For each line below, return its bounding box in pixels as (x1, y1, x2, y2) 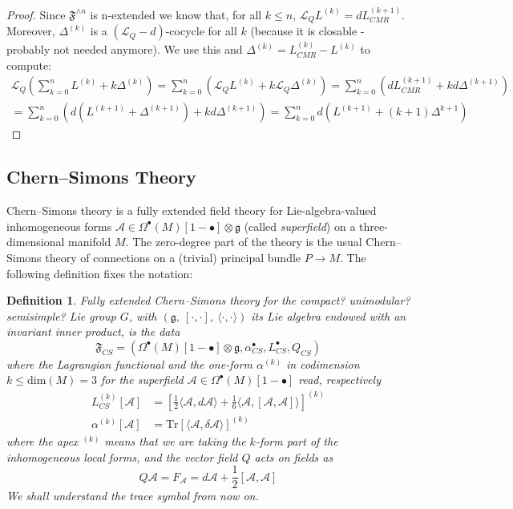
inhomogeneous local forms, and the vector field (6, 448, 238, 465)
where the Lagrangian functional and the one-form (6, 355, 253, 372)
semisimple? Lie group (6, 307, 116, 324)
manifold (68, 233, 111, 250)
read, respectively (298, 371, 381, 388)
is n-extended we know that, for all (90, 6, 262, 22)
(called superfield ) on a (244, 217, 356, 234)
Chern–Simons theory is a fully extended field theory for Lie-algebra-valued (6, 202, 377, 219)
